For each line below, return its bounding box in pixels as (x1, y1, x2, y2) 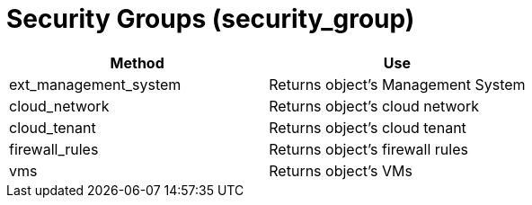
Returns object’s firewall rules (269, 139, 468, 158)
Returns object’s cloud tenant (269, 118, 466, 137)
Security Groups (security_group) (6, 4, 415, 34)
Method (110, 53, 164, 72)
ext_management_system (9, 75, 182, 94)
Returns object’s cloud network (269, 96, 479, 115)
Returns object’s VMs (269, 161, 412, 180)
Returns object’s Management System (269, 75, 526, 94)
